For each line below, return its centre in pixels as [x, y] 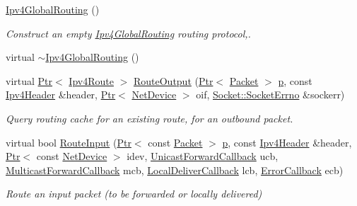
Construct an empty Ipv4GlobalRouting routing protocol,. [128, 33]
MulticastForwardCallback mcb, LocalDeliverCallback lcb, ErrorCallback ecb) [175, 170]
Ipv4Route [91, 80]
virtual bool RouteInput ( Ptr [69, 142]
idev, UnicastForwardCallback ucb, [203, 156]
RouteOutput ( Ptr [173, 80]
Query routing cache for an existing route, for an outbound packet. [150, 118]
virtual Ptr [29, 80]
